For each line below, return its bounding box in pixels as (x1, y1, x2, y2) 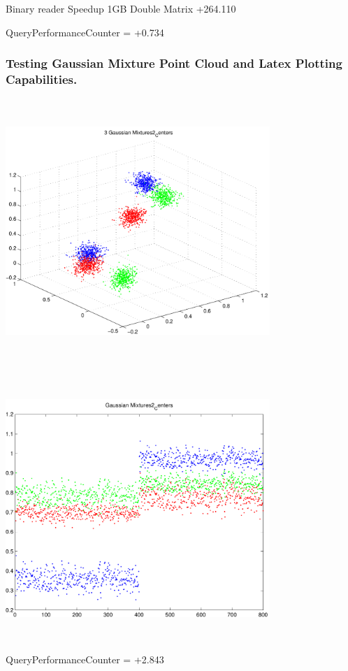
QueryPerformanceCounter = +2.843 (6, 652, 164, 667)
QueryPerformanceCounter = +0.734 (6, 24, 164, 39)
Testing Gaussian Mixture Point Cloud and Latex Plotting (6, 55, 342, 72)
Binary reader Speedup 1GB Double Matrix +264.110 (6, 1, 236, 15)
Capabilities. (6, 71, 78, 88)
